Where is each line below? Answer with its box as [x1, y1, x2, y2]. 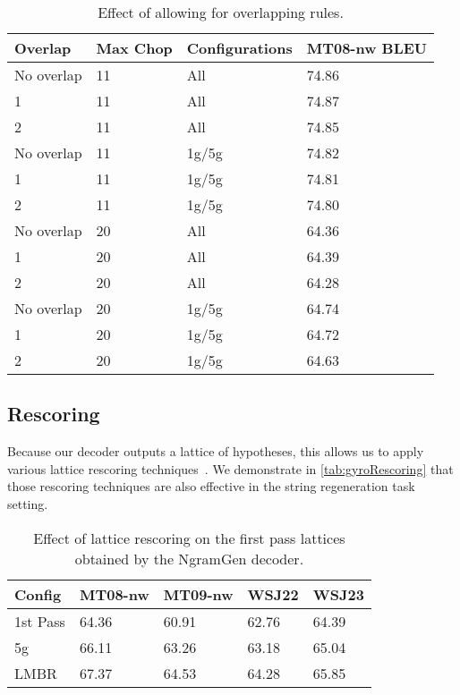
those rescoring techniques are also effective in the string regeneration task [7, 477, 415, 496]
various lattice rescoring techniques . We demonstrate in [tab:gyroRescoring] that [7, 459, 454, 478]
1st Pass [14, 610, 65, 631]
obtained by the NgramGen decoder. [74, 547, 304, 569]
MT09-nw [163, 583, 234, 605]
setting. [7, 494, 48, 513]
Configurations [186, 38, 293, 58]
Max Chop [96, 38, 173, 58]
